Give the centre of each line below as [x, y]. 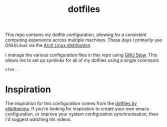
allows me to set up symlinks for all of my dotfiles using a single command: [82, 60]
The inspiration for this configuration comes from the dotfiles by [71, 103]
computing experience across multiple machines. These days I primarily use [84, 40]
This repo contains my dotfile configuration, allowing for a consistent [76, 35]
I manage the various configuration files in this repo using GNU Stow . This [81, 55]
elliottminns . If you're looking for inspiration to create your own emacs [77, 109]
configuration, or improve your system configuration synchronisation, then [82, 114]
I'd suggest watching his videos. [38, 119]
